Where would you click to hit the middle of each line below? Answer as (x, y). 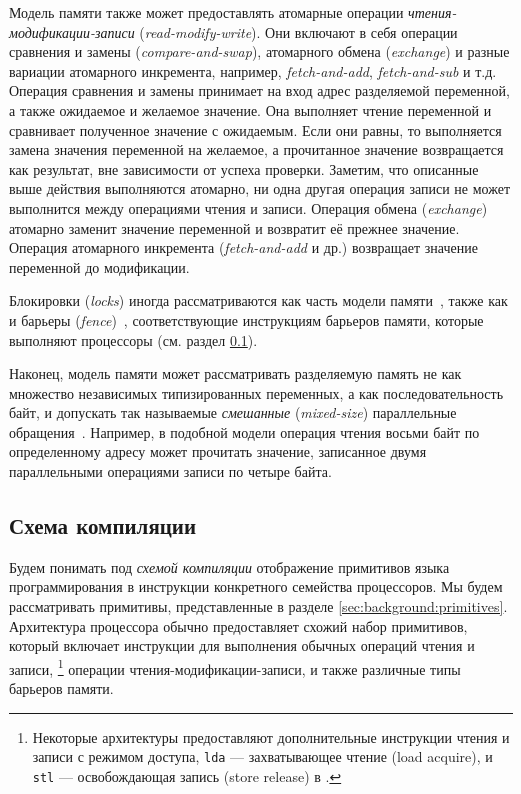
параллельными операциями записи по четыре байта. (170, 471)
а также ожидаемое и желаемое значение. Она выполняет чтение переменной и (250, 109)
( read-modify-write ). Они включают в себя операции (298, 31)
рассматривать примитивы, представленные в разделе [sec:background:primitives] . (258, 606)
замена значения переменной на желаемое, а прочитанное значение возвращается (256, 149)
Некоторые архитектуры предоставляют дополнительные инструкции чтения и (271, 736)
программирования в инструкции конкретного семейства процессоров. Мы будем (256, 586)
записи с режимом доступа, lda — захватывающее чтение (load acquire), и (262, 756)
